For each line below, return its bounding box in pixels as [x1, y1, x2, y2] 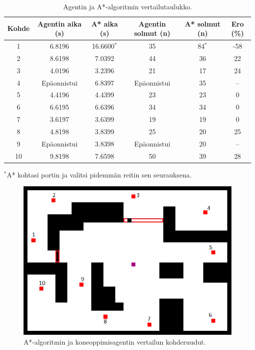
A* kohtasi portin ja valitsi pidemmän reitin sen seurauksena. [6, 169, 192, 179]
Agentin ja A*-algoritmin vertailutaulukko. [63, 1, 192, 11]
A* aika [91, 18, 118, 29]
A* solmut [184, 18, 221, 29]
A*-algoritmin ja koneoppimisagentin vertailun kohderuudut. [24, 336, 206, 347]
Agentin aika [37, 18, 82, 29]
